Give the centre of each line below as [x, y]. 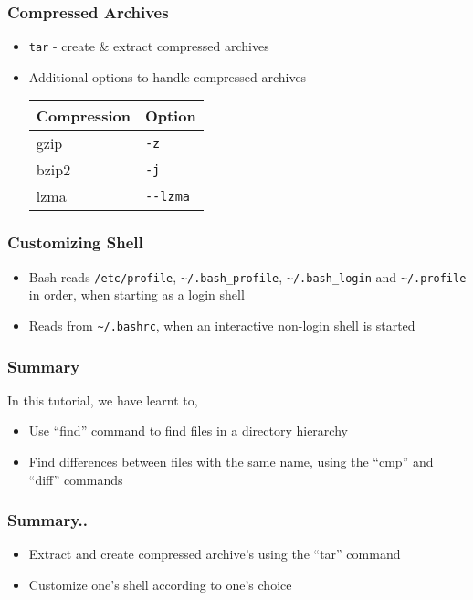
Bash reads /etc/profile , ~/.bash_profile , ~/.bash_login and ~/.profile [247, 276]
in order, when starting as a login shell [137, 295]
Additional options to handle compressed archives [168, 76]
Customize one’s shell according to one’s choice [160, 584]
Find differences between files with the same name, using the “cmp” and [231, 461]
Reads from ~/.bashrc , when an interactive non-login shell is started [222, 325]
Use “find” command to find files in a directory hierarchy [188, 431]
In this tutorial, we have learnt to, [103, 400]
